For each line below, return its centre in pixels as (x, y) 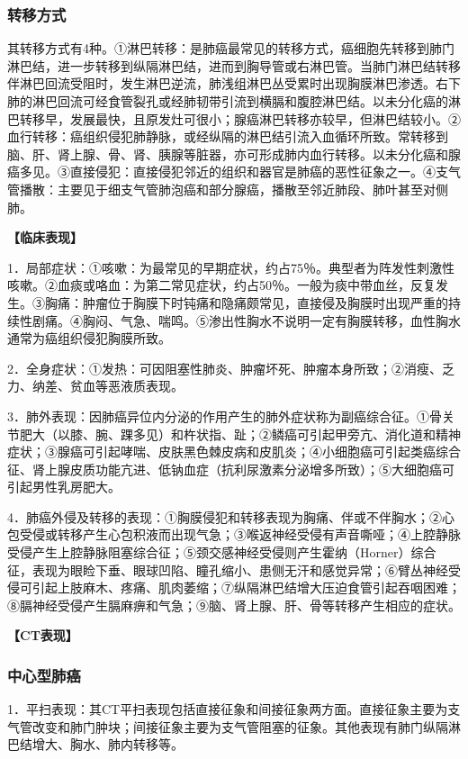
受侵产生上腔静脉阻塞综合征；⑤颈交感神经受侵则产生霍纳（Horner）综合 (222, 552)
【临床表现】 (45, 237)
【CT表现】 (43, 635)
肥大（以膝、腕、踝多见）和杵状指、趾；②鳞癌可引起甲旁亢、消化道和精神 (240, 434)
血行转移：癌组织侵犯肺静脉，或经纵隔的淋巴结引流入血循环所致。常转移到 (228, 136)
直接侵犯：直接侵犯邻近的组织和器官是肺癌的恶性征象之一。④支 (259, 172)
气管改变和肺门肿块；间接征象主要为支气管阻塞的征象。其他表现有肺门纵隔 (228, 726)
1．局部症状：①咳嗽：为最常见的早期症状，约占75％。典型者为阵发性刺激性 (231, 267)
